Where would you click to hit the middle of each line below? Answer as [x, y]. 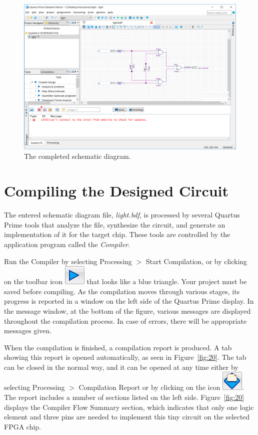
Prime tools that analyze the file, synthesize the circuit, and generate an [115, 224]
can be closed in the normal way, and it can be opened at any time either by [121, 367]
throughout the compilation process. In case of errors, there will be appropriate [125, 320]
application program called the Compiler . [67, 244]
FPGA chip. [23, 426]
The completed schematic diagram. [77, 156]
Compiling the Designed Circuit [116, 191]
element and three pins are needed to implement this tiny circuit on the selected [127, 417]
